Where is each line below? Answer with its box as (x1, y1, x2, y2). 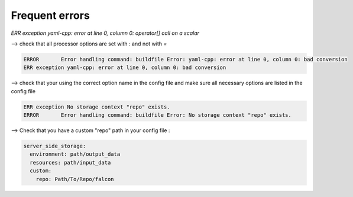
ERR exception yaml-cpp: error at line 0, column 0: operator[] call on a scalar (11, 29, 200, 37)
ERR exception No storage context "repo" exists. (23, 103, 170, 110)
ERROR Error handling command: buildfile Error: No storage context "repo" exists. (23, 112, 292, 119)
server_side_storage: (23, 143, 86, 150)
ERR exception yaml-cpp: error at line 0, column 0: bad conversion (23, 64, 226, 71)
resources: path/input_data (30, 159, 111, 166)
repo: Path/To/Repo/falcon (35, 176, 115, 182)
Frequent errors (11, 9, 90, 22)
